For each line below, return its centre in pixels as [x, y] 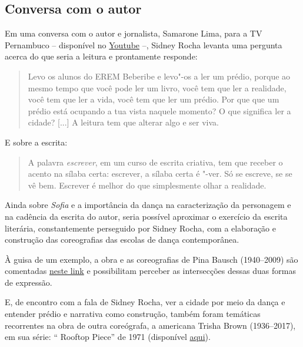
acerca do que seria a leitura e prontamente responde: [101, 56]
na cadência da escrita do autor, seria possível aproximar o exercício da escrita [146, 216]
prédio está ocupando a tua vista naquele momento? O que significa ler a [159, 110]
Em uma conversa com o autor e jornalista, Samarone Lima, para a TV [134, 33]
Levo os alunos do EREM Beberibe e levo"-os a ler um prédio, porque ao [159, 76]
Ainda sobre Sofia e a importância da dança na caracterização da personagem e [148, 205]
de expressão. [29, 282]
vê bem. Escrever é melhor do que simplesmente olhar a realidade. [147, 185]
